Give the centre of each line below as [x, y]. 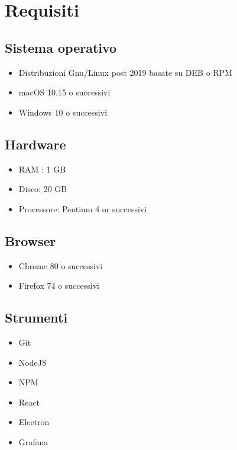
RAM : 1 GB [42, 169]
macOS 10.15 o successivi [64, 92]
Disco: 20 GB [43, 189]
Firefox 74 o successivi [59, 285]
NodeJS [33, 362]
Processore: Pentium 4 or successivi [83, 208]
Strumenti [36, 317]
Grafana [33, 441]
